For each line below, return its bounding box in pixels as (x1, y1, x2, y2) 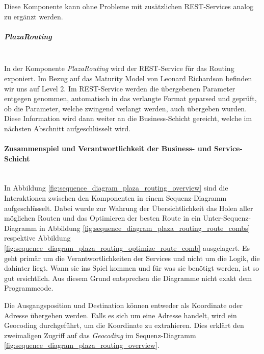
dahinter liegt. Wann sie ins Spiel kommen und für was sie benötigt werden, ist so (4, 263, 259, 273)
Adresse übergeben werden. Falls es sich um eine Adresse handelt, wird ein (4, 310, 237, 320)
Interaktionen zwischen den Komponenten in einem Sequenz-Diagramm (4, 193, 227, 203)
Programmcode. (4, 282, 54, 293)
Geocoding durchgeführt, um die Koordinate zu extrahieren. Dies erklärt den (4, 320, 244, 331)
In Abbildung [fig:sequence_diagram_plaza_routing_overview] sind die (4, 182, 228, 193)
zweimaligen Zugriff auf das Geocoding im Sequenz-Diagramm (4, 329, 196, 340)
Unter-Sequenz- (203, 213, 251, 223)
